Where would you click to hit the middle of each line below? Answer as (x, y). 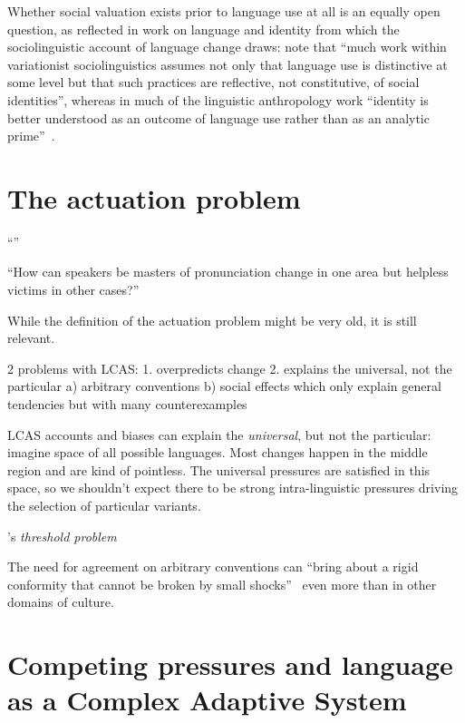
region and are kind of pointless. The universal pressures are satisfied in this (219, 469)
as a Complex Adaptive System (207, 700)
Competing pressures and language (230, 664)
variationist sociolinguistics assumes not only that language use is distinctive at (228, 64)
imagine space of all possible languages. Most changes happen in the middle (218, 452)
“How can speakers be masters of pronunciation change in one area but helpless (228, 272)
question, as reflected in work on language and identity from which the (203, 29)
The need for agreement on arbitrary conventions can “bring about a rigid (213, 567)
